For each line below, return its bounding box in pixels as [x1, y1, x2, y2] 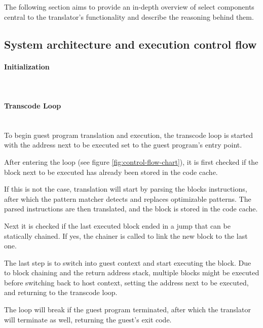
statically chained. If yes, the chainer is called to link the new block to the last [4, 230, 248, 241]
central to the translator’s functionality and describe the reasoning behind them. [4, 11, 254, 22]
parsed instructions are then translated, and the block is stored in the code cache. [4, 203, 258, 214]
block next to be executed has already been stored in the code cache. [4, 166, 218, 177]
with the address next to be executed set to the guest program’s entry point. [4, 139, 242, 150]
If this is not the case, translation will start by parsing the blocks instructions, [4, 184, 247, 194]
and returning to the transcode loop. [4, 287, 118, 298]
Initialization [4, 61, 50, 71]
